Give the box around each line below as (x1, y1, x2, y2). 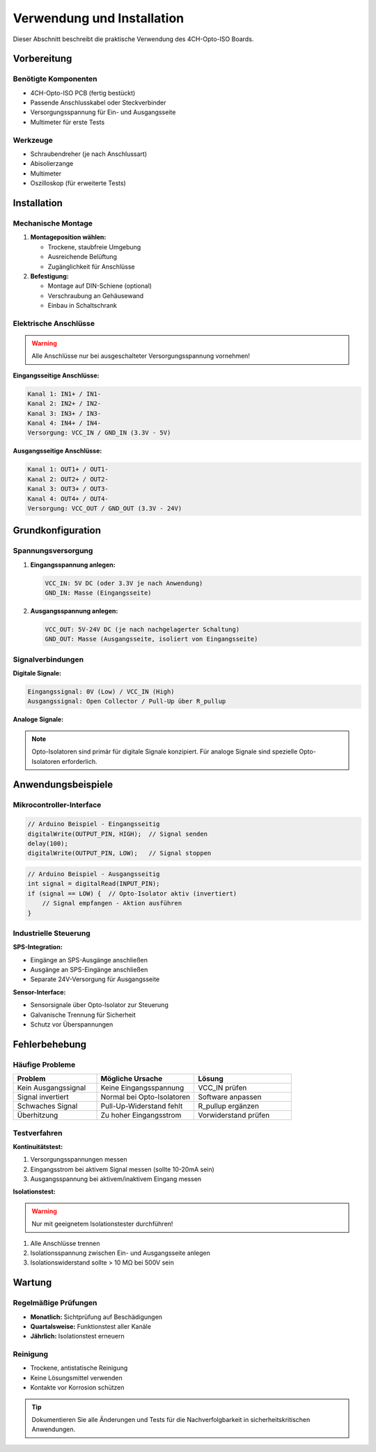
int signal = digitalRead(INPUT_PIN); (27, 880, 160, 888)
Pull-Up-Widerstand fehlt (100, 1101, 183, 1111)
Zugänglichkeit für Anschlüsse (47, 262, 135, 271)
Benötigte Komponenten (13, 74, 97, 84)
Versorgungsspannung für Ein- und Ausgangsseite (30, 108, 176, 116)
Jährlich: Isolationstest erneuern (30, 1332, 125, 1341)
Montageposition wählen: (30, 233, 107, 242)
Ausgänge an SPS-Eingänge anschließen (30, 965, 148, 974)
